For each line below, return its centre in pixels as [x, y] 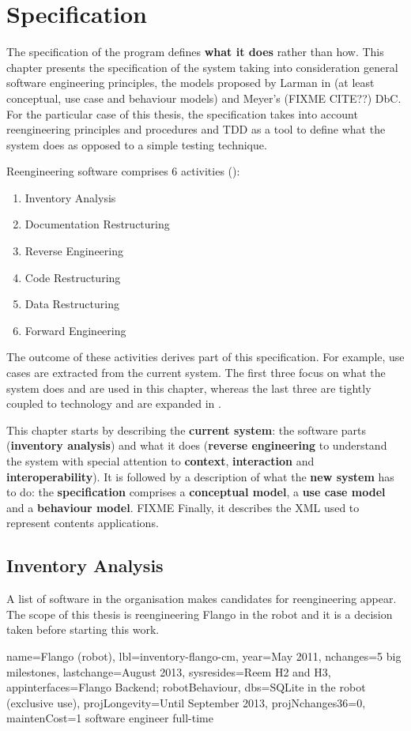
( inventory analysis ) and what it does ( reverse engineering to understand [197, 445]
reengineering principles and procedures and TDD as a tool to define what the [196, 129]
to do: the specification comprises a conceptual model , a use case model [196, 492]
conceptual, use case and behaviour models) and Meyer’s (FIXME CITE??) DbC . [204, 98]
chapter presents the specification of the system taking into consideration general [202, 67]
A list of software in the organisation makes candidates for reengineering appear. [202, 599]
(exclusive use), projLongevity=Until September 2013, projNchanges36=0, [186, 702]
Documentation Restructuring [97, 224]
